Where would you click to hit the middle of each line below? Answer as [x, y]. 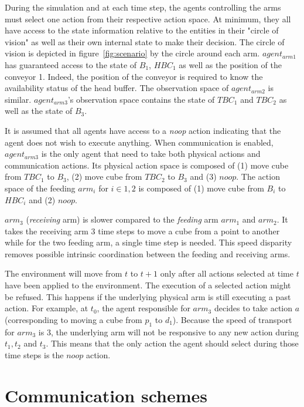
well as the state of [39, 111]
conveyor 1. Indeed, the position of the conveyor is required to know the [134, 76]
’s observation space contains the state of [141, 99]
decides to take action [253, 308]
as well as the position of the [230, 64]
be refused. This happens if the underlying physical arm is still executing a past [148, 296]
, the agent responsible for [144, 308]
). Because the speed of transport [232, 319]
